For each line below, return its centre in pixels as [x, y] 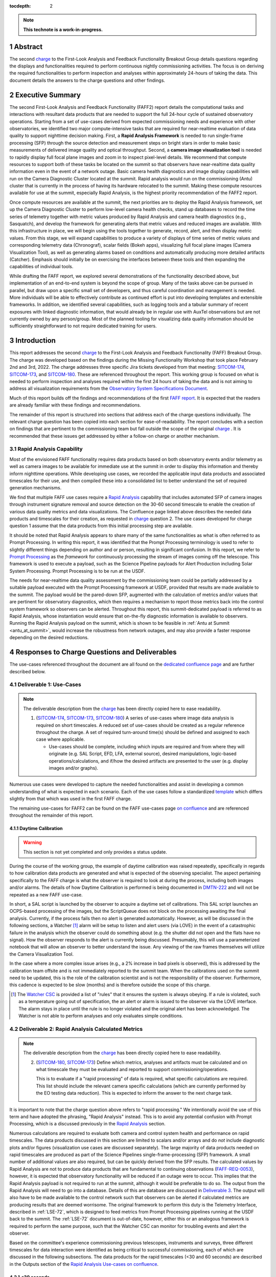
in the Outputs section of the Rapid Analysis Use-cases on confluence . [84, 1264]
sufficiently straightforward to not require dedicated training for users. [83, 326]
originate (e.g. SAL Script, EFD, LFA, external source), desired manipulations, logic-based [143, 754]
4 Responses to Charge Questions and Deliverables [93, 652]
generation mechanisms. [36, 488]
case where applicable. [61, 739]
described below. [28, 671]
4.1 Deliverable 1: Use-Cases [45, 684]
